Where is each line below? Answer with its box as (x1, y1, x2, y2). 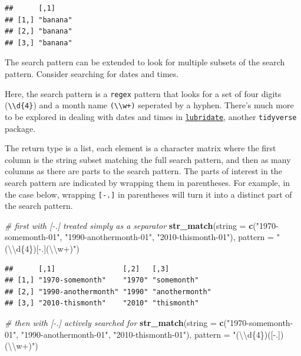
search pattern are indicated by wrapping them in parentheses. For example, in (5, 176, 290, 188)
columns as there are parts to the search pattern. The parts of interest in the (5, 165, 282, 177)
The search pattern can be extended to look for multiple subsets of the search (5, 56, 285, 68)
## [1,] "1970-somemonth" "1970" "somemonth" (5, 276, 199, 285)
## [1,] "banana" (5, 15, 72, 24)
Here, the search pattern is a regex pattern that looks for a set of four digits (5, 87, 282, 99)
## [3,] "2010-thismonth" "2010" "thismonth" (5, 299, 199, 308)
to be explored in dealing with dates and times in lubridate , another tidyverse (5, 110, 297, 122)
